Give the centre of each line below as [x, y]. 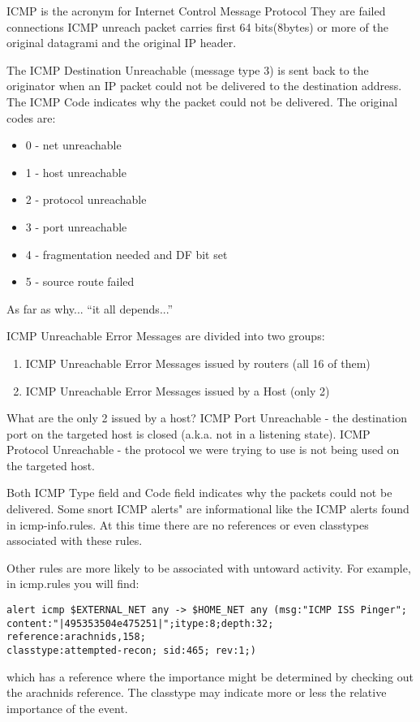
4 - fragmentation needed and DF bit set [126, 254]
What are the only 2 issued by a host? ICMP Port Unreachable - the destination [207, 418]
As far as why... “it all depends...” [90, 308]
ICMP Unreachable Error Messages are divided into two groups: [166, 336]
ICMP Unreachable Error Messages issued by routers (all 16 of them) [198, 363]
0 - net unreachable [73, 145]
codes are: [31, 117]
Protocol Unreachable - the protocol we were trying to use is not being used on [203, 450]
